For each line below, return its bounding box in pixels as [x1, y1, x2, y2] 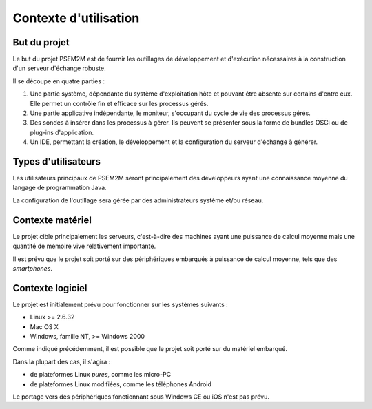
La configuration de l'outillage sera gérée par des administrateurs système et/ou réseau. [12, 196, 264, 204]
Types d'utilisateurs [12, 156, 101, 167]
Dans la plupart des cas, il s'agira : [12, 357, 111, 366]
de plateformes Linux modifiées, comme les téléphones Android [30, 379, 211, 388]
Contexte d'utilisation [12, 10, 140, 25]
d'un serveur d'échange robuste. [12, 64, 106, 72]
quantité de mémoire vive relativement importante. [12, 242, 156, 251]
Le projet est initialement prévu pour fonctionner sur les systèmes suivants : [12, 300, 229, 308]
